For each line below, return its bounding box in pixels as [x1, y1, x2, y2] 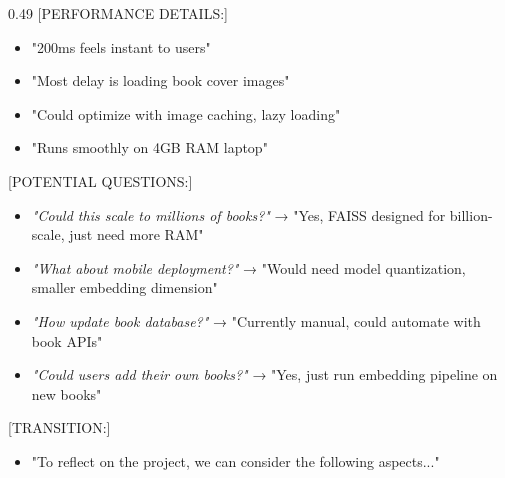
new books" [31, 383, 102, 404]
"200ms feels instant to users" [31, 36, 211, 57]
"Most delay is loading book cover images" [31, 70, 290, 91]
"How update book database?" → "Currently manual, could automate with [31, 310, 481, 331]
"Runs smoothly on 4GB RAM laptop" [31, 137, 268, 158]
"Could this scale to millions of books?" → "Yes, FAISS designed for [31, 204, 446, 225]
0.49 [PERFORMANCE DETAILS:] [8, 3, 228, 23]
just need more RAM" [69, 224, 204, 245]
